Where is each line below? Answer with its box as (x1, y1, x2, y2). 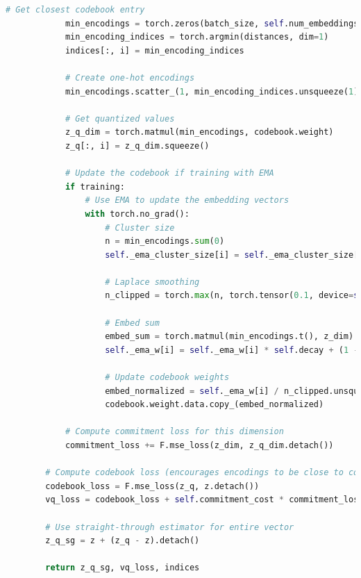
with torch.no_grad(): (85, 208, 190, 219)
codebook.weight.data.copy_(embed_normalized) (105, 399, 324, 410)
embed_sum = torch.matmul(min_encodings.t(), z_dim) (105, 331, 354, 342)
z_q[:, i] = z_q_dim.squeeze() (65, 140, 210, 151)
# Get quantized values (65, 113, 175, 124)
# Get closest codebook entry (6, 5, 145, 15)
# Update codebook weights (105, 372, 230, 383)
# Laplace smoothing (105, 276, 200, 287)
